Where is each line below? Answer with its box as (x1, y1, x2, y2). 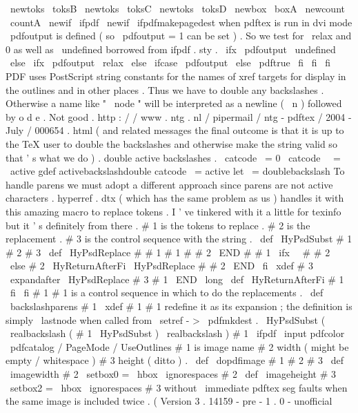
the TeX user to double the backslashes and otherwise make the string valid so (6, 136, 337, 151)
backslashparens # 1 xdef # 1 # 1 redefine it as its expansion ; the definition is (10, 299, 352, 314)
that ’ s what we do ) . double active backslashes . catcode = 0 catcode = (6, 150, 341, 164)
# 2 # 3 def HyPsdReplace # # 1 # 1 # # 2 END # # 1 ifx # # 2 (6, 244, 330, 259)
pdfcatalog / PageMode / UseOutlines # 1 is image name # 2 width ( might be (10, 339, 349, 354)
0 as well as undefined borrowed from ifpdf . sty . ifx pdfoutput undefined (6, 41, 336, 56)
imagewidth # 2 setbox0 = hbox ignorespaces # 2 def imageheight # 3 (10, 367, 336, 381)
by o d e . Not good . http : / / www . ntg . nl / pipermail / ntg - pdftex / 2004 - (6, 109, 352, 124)
